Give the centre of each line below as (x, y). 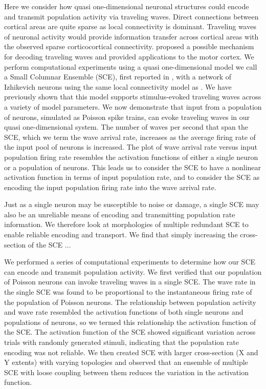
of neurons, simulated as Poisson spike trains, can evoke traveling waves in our (127, 117)
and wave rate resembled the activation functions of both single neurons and (124, 312)
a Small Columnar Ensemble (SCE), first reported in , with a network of (118, 77)
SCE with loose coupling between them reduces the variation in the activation (126, 372)
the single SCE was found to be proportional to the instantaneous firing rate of (128, 292)
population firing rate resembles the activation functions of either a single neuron (131, 157)
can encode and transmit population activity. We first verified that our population (133, 271)
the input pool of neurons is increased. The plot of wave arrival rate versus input (131, 147)
